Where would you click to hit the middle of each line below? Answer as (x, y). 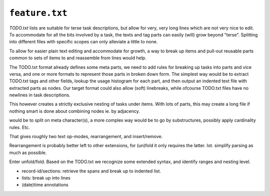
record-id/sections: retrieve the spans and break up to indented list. (91, 171)
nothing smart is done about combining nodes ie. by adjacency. (74, 111)
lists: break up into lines (46, 178)
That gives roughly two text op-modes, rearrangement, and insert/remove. (86, 137)
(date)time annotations (45, 185)
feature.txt (38, 13)
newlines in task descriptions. (40, 95)
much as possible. (28, 153)
